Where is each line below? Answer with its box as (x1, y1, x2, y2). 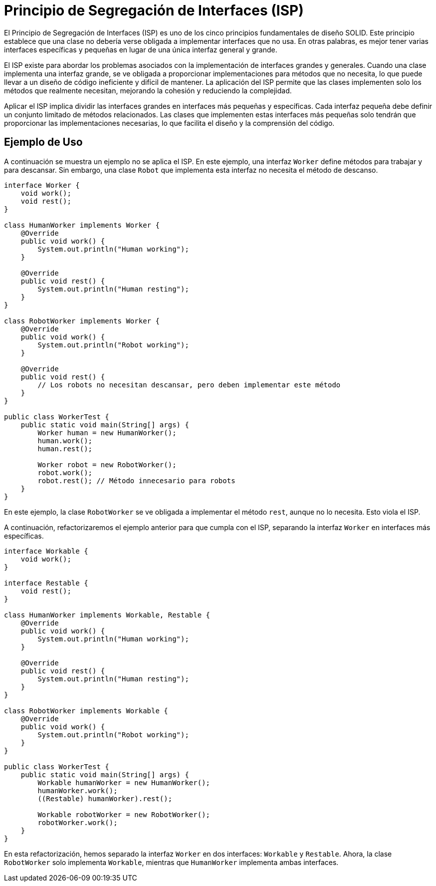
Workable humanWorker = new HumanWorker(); (37, 778, 211, 787)
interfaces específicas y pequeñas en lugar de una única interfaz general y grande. (4, 45, 277, 54)
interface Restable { (4, 579, 88, 587)
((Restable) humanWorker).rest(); (37, 794, 173, 803)
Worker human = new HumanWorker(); (37, 428, 177, 437)
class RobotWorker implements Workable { (4, 706, 168, 715)
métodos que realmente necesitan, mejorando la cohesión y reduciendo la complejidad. (4, 86, 292, 95)
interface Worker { (4, 181, 80, 189)
